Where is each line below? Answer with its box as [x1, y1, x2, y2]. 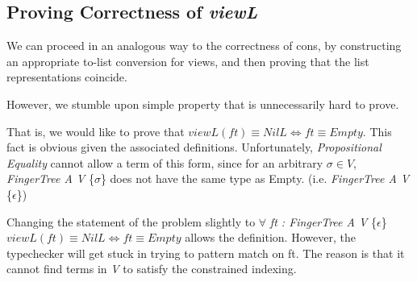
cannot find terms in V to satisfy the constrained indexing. [6, 260, 297, 277]
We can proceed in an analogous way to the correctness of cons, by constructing [6, 37, 402, 54]
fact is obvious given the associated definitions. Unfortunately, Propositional [6, 139, 382, 156]
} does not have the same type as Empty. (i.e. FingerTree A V [100, 170, 410, 187]
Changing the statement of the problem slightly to [6, 213, 256, 230]
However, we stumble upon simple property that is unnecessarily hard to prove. [6, 95, 399, 112]
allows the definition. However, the [185, 229, 356, 246]
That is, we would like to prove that [6, 122, 185, 139]
